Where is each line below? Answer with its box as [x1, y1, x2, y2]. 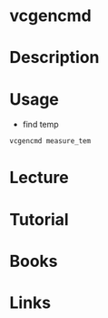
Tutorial [9, 209, 70, 230]
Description [9, 47, 100, 68]
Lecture [9, 168, 70, 188]
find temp [22, 119, 59, 130]
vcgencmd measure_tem [9, 137, 92, 146]
